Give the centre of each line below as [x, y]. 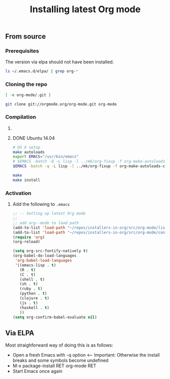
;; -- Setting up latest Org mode [49, 214]
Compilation [21, 117]
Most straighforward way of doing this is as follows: [59, 345]
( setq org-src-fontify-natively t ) [50, 251]
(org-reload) [26, 242]
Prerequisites [22, 51]
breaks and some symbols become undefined [60, 360]
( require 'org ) [29, 237]
